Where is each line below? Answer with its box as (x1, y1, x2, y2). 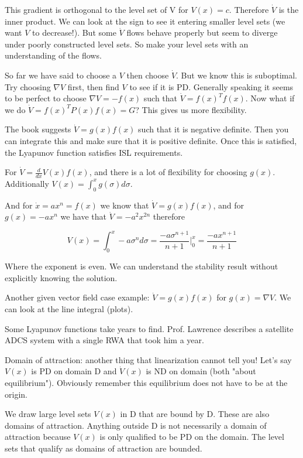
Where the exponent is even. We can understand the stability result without (5, 260, 278, 272)
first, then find (67, 80, 119, 93)
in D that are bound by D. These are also (120, 408, 270, 420)
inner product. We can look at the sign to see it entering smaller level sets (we (5, 15, 285, 27)
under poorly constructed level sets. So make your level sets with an (5, 37, 249, 50)
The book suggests (5, 123, 71, 135)
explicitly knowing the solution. (5, 271, 118, 283)
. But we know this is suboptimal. (176, 69, 297, 81)
